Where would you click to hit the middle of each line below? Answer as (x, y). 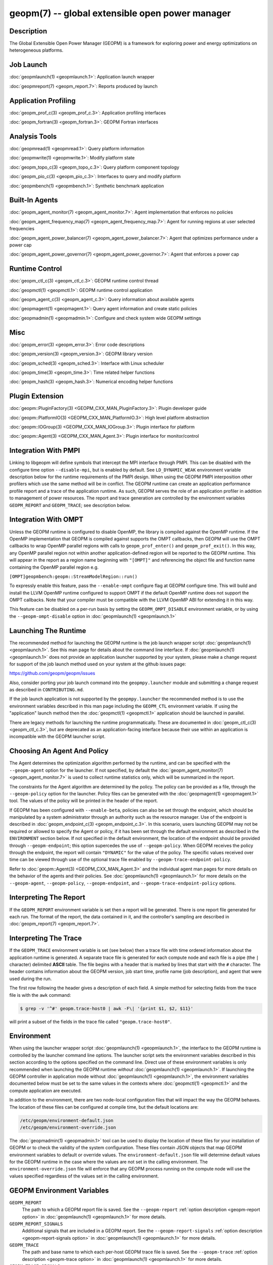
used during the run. (31, 979)
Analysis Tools (33, 136)
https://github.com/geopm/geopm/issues (52, 673)
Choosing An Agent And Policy (59, 751)
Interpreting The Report (47, 897)
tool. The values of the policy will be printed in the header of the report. (84, 801)
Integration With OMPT (46, 519)
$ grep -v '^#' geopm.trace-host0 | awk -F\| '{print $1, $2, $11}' (107, 1008)
